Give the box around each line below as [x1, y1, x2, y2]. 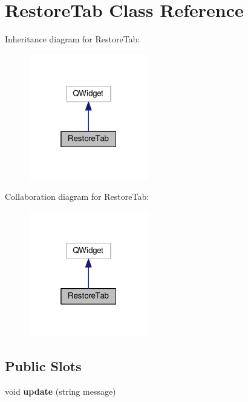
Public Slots [5, 356, 82, 375]
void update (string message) [5, 384, 116, 397]
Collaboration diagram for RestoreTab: [5, 189, 149, 202]
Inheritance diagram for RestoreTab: [5, 33, 140, 45]
